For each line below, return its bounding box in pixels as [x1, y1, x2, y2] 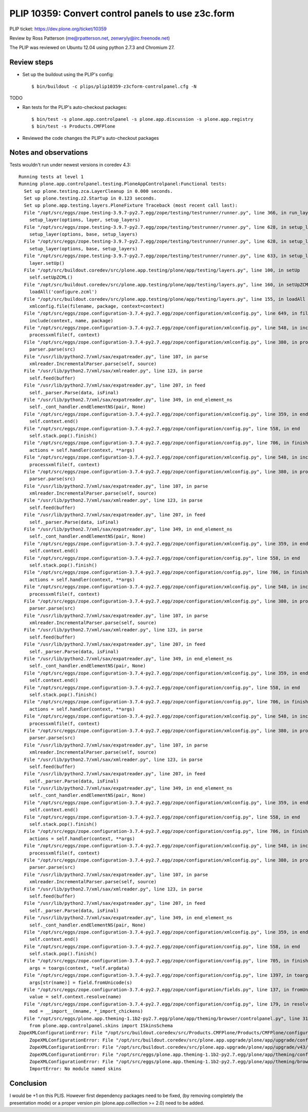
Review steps [9, 58, 53, 67]
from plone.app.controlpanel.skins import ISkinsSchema [29, 1023, 173, 1028]
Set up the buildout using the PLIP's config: [22, 71, 114, 78]
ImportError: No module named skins [29, 1066, 122, 1072]
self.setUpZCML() [29, 275, 73, 280]
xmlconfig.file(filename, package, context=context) [29, 303, 165, 309]
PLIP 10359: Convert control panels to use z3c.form [9, 8, 235, 19]
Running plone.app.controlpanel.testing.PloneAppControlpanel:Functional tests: [18, 181, 227, 187]
